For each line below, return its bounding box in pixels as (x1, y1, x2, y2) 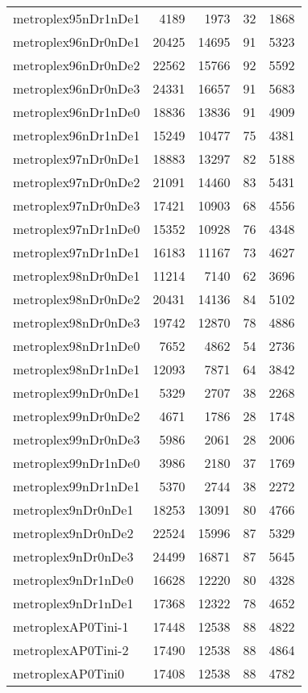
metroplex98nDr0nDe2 (13, 290, 140, 308)
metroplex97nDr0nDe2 (13, 173, 140, 191)
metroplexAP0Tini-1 (13, 617, 129, 636)
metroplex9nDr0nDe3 (13, 547, 134, 566)
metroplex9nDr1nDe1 (13, 594, 134, 612)
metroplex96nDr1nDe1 (13, 126, 140, 144)
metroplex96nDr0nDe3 (13, 79, 140, 98)
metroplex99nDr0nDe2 (13, 407, 140, 425)
